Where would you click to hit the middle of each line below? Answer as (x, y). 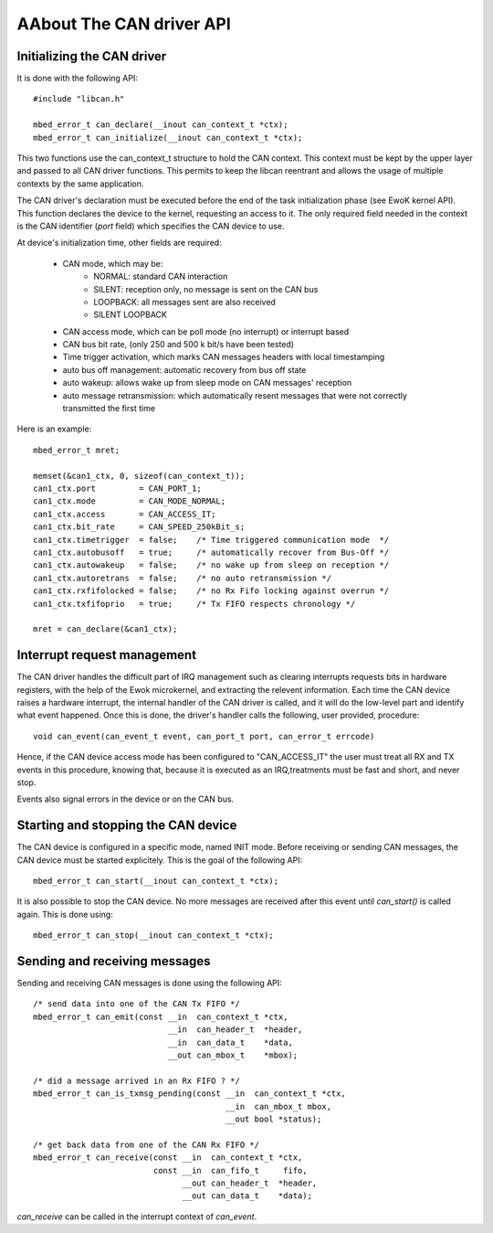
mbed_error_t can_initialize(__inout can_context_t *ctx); (168, 138)
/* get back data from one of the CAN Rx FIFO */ (147, 1144)
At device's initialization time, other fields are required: (120, 243)
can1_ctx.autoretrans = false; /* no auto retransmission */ (183, 578)
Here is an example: (54, 429)
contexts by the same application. (80, 184)
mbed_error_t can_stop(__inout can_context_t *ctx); (153, 935)
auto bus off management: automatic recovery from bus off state (184, 369)
